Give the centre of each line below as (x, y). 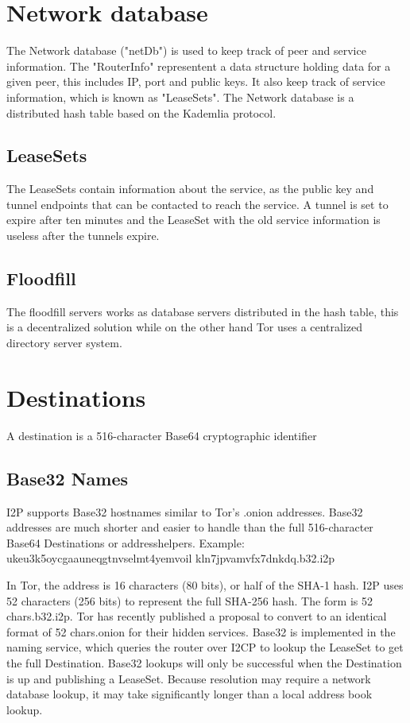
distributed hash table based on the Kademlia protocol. (141, 112)
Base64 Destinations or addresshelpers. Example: (126, 542)
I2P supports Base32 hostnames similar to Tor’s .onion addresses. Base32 (185, 511)
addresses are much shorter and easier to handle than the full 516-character (190, 527)
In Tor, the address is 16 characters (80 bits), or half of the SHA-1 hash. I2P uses (205, 584)
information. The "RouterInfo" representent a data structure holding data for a (199, 66)
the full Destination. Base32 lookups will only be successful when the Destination (204, 662)
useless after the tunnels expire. (83, 236)
